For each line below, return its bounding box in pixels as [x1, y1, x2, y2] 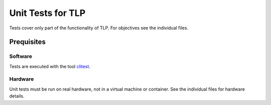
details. [9, 93, 25, 99]
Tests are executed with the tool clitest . [9, 63, 90, 69]
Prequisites [9, 38, 46, 46]
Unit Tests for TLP [9, 7, 86, 18]
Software [9, 53, 33, 60]
